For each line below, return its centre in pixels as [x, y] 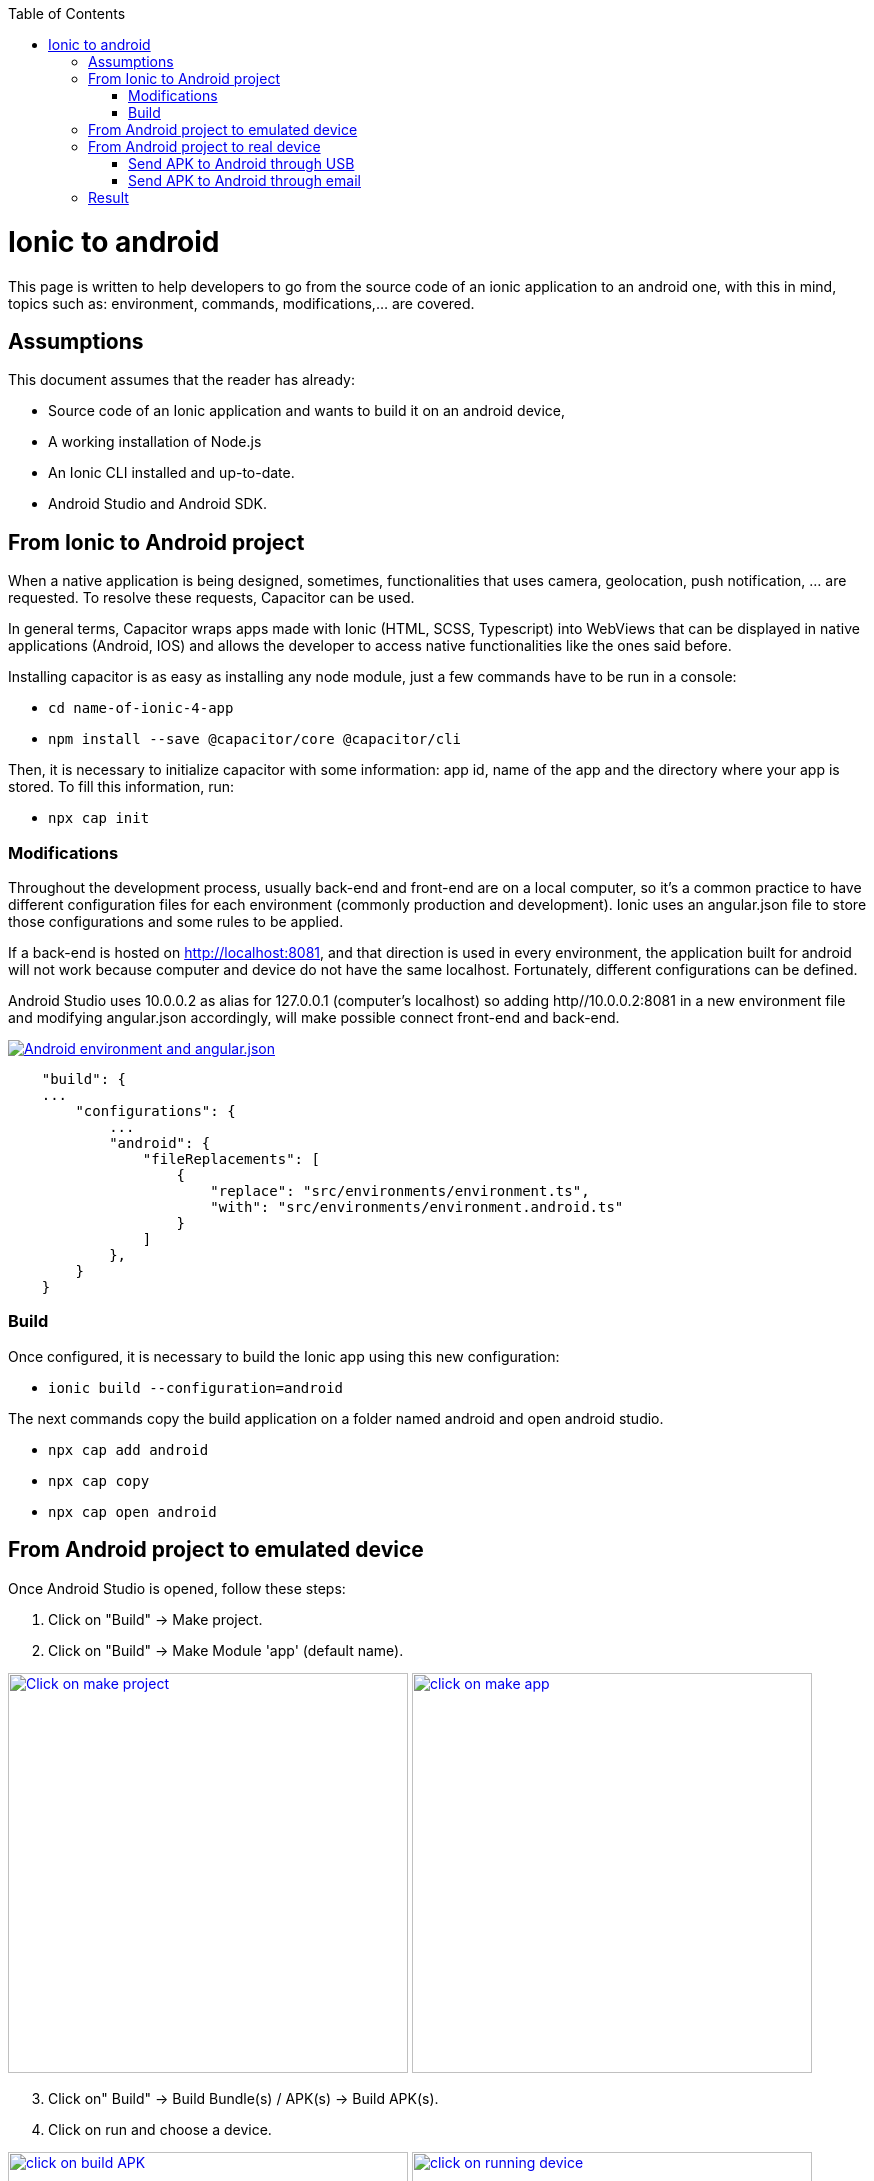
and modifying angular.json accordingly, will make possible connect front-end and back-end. [314, 1017]
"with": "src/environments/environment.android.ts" [417, 1206]
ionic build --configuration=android [196, 1387]
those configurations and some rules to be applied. [176, 921]
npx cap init [99, 818]
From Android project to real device [204, 146]
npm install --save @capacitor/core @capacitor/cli [255, 739]
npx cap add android [128, 1449]
